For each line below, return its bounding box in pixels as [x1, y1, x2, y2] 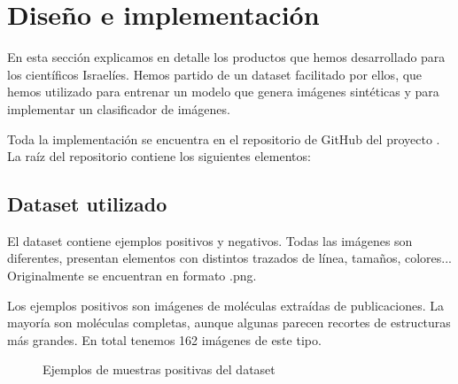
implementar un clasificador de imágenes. [7, 99, 230, 118]
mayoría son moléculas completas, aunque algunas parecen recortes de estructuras [7, 313, 451, 332]
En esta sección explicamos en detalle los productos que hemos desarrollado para [7, 48, 446, 66]
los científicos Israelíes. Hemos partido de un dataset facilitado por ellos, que [7, 65, 423, 83]
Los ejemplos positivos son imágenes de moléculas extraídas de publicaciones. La [7, 296, 445, 314]
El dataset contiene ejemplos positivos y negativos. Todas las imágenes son [7, 231, 413, 250]
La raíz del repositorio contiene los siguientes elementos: [7, 147, 311, 165]
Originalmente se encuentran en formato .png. [7, 266, 257, 285]
